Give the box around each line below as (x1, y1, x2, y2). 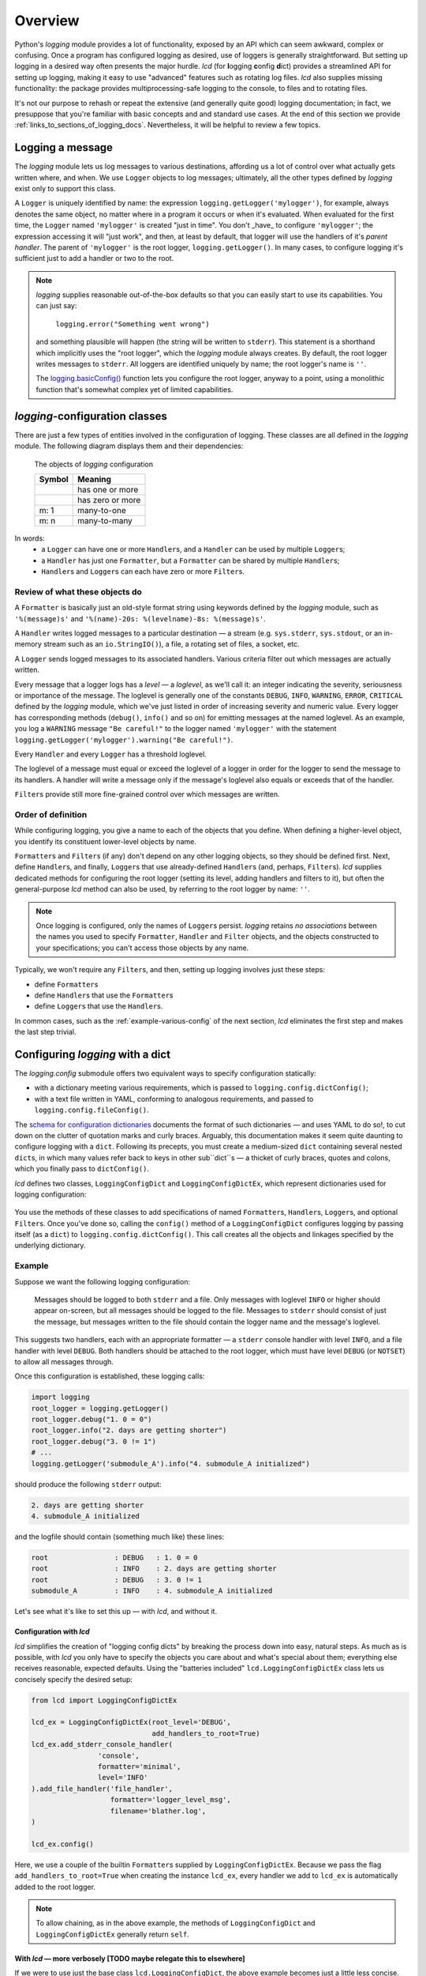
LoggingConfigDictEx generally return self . (35, 1929, 189, 1939)
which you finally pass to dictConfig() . (14, 1164, 150, 1174)
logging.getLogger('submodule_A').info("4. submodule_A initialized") (31, 1459, 311, 1468)
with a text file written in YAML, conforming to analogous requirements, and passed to (34, 1094, 314, 1103)
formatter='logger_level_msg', (110, 1795, 232, 1804)
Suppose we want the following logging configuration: (14, 1276, 191, 1286)
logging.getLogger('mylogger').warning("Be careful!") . (14, 735, 234, 745)
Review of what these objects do (14, 586, 142, 597)
